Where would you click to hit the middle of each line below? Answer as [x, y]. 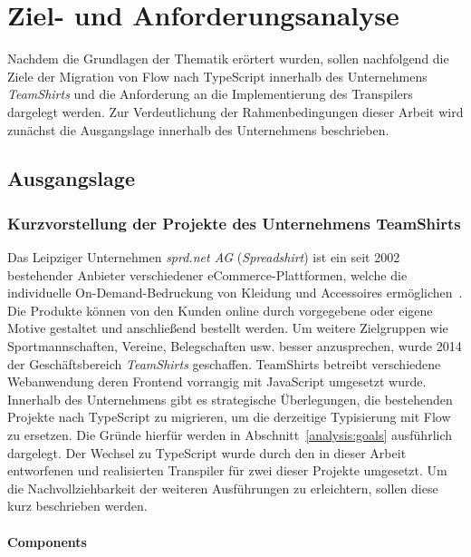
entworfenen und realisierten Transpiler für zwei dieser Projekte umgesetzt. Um [227, 470]
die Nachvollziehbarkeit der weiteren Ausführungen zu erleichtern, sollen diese [223, 488]
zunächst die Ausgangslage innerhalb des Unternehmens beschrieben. [198, 129]
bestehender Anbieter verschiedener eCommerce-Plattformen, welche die [207, 274]
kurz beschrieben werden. [77, 506]
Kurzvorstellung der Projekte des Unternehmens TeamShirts [234, 223]
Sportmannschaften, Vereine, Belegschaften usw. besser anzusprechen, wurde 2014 [235, 346]
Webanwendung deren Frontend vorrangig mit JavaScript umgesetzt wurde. [217, 381]
